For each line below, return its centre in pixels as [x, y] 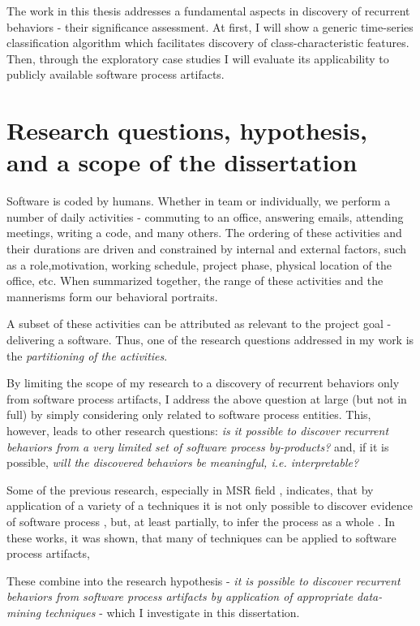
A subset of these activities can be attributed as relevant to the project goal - [199, 324]
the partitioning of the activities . [87, 355]
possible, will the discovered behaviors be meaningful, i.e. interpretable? [183, 462]
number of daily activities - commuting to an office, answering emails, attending [205, 216]
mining [24, 612]
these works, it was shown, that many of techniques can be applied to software [201, 537]
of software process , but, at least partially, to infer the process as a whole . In [201, 521]
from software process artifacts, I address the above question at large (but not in [207, 398]
